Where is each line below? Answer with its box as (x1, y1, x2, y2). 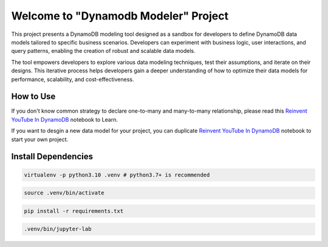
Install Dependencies (11, 151, 94, 162)
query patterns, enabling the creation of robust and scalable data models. (11, 47, 196, 55)
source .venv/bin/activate (24, 189, 104, 197)
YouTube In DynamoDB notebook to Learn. (11, 116, 118, 123)
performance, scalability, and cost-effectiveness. (11, 75, 134, 83)
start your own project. (11, 136, 69, 143)
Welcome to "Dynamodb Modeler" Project (11, 9, 229, 23)
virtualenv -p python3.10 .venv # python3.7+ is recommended (24, 171, 210, 178)
